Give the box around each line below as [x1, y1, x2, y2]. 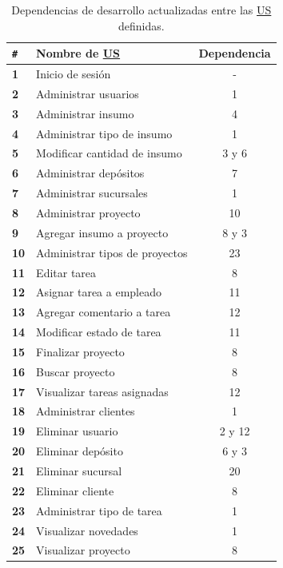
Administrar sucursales [36, 185, 148, 201]
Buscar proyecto [36, 363, 115, 379]
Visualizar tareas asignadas [36, 383, 169, 399]
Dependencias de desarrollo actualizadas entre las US [11, 2, 272, 18]
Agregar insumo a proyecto [36, 224, 169, 240]
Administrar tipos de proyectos [36, 244, 188, 260]
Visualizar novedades [36, 522, 138, 538]
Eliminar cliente [36, 482, 114, 498]
